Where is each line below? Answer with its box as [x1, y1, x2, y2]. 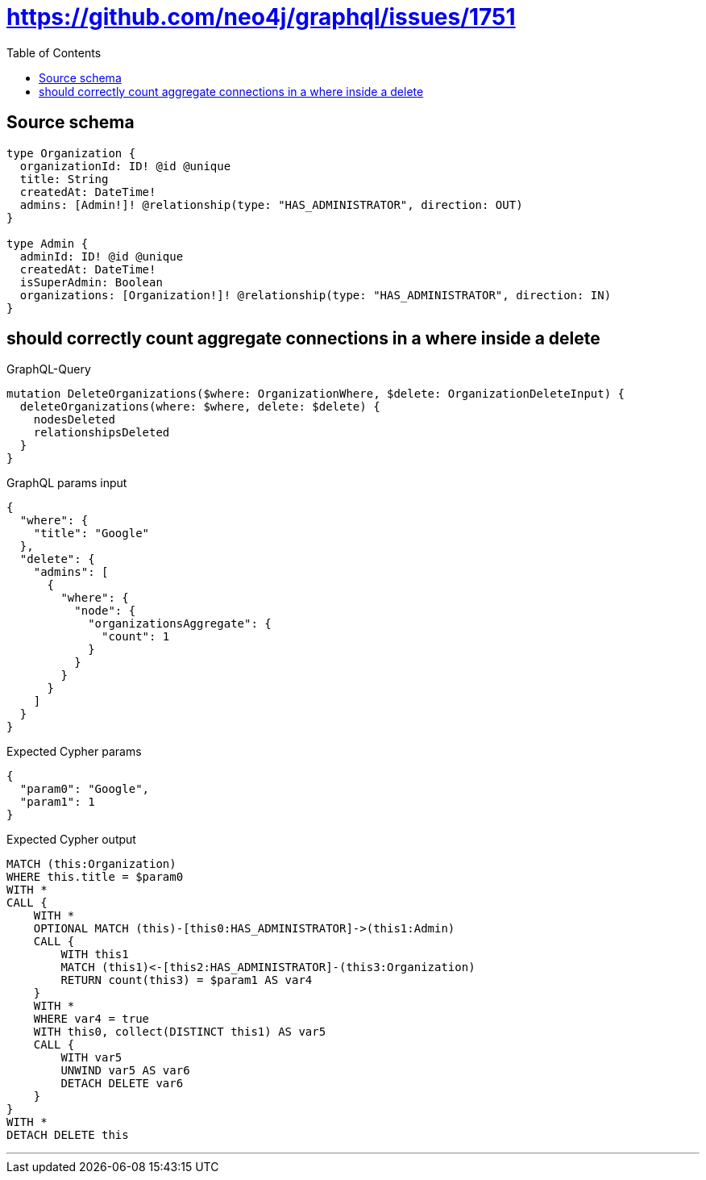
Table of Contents [6, 45, 102, 60]
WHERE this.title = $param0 [6, 870, 184, 884]
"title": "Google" [33, 527, 150, 540]
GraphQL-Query [6, 362, 91, 377]
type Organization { [6, 146, 136, 160]
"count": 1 [102, 630, 170, 644]
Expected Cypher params [6, 744, 142, 759]
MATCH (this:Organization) [6, 857, 176, 871]
